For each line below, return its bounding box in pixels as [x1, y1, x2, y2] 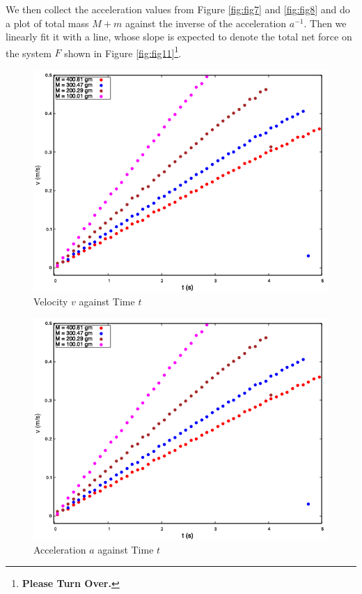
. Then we [304, 15, 347, 30]
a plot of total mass [6, 15, 89, 30]
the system [6, 45, 52, 60]
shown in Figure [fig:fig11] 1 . [64, 43, 182, 60]
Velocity [33, 294, 68, 308]
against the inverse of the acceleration [125, 15, 287, 30]
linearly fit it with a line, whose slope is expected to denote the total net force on [6, 29, 352, 44]
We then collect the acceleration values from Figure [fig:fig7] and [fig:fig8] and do [6, 2, 350, 16]
